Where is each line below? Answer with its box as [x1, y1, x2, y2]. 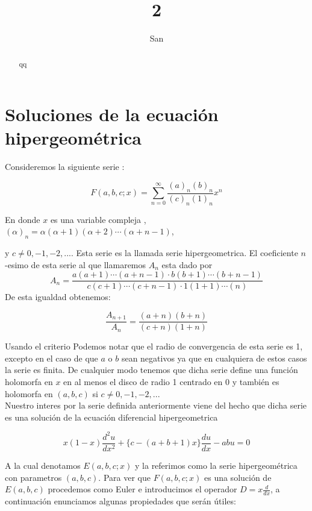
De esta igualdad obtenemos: [5, 290, 111, 303]
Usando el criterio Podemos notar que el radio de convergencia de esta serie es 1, [5, 340, 303, 353]
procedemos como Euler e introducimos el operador [48, 483, 237, 495]
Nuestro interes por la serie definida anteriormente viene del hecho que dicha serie [5, 399, 307, 412]
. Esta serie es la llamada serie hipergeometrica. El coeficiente [71, 246, 298, 259]
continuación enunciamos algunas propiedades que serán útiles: [5, 494, 236, 507]
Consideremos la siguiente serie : [5, 160, 125, 173]
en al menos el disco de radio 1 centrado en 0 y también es [63, 375, 279, 388]
